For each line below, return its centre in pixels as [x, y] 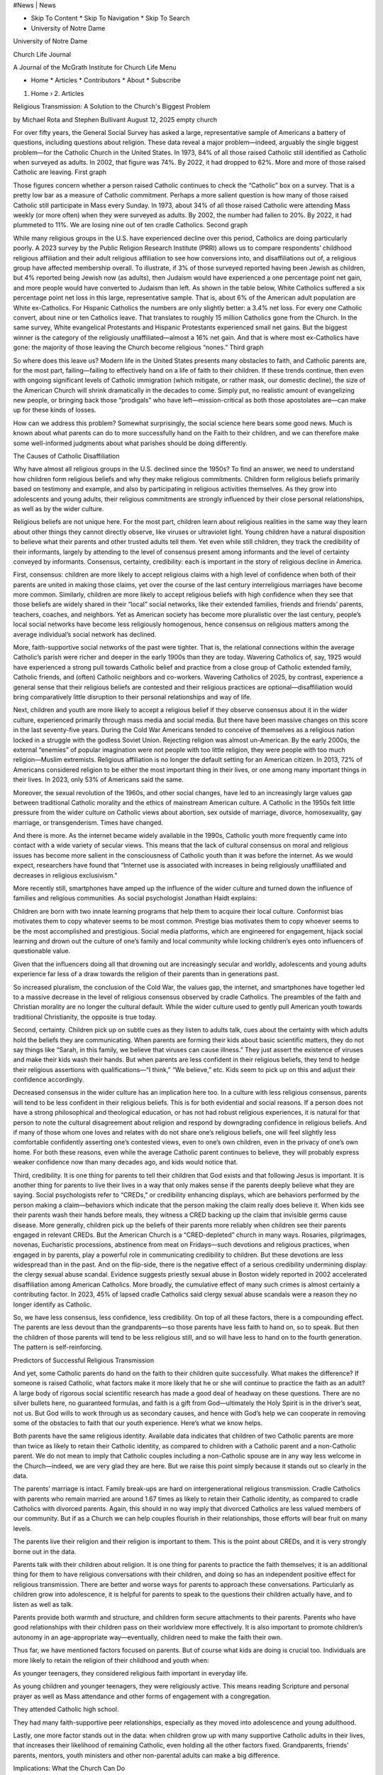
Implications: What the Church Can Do [69, 1769]
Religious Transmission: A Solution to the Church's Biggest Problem [112, 106]
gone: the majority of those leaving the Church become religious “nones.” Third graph [138, 347]
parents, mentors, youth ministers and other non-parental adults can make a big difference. [146, 1755]
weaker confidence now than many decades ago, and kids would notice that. [126, 1162]
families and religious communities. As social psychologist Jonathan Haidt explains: [135, 898]
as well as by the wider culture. [59, 508]
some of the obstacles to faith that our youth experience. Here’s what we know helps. [138, 1423]
